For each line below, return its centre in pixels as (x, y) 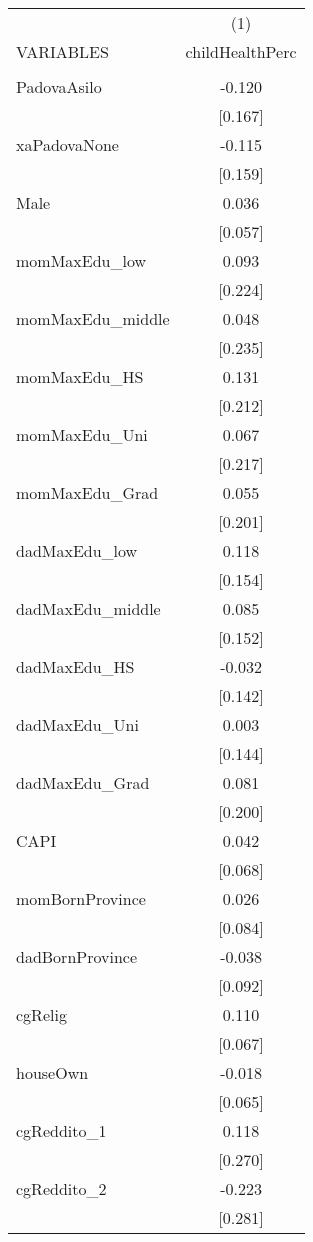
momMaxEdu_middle (93, 318)
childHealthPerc (241, 51)
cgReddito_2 (61, 1188)
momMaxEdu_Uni (82, 434)
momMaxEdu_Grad (87, 492)
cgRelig (41, 1014)
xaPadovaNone (67, 144)
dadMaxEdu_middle (88, 608)
